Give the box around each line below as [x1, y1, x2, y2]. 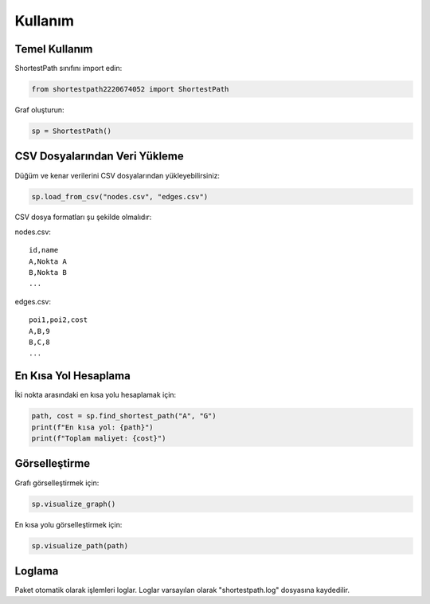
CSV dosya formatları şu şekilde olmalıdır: [14, 212, 152, 222]
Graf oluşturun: [14, 105, 64, 115]
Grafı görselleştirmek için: [14, 478, 100, 488]
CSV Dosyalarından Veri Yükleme [14, 150, 185, 163]
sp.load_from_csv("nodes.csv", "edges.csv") [31, 192, 209, 201]
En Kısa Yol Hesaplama [14, 369, 131, 382]
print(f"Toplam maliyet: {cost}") [31, 434, 166, 443]
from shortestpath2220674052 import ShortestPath [31, 84, 229, 94]
